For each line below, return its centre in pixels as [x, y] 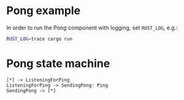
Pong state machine [58, 63]
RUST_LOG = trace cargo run [39, 39]
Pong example [44, 11]
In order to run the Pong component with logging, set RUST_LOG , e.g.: [92, 28]
